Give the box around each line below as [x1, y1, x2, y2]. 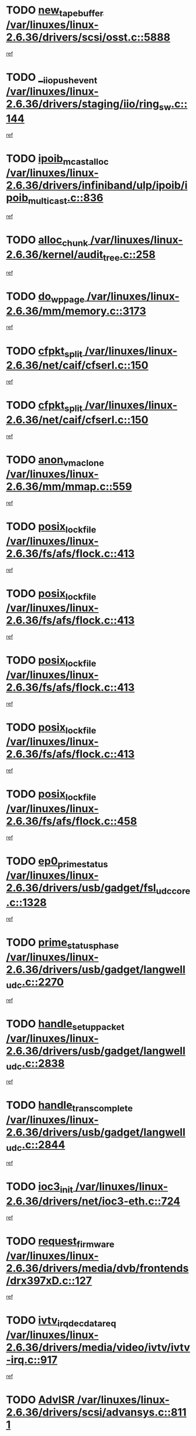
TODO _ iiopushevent [6, 70, 98, 86]
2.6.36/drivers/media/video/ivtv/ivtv [6, 1341, 190, 1354]
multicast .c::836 [28, 191, 104, 207]
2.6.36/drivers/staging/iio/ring [6, 97, 160, 111]
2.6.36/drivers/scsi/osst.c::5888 [6, 30, 171, 44]
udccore [156, 885, 191, 897]
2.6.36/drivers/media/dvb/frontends [6, 1261, 189, 1275]
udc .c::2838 [6, 1057, 65, 1072]
